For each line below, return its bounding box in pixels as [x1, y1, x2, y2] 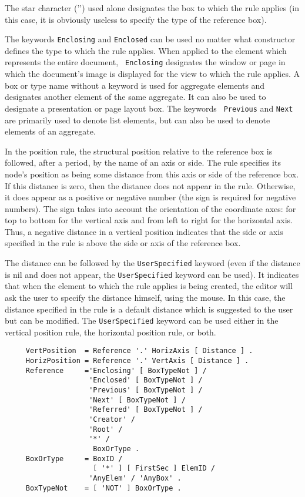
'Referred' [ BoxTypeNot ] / [89, 405, 203, 414]
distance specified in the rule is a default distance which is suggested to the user [5, 303, 293, 315]
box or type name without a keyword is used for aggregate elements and [5, 79, 265, 91]
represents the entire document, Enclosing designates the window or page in [5, 56, 286, 68]
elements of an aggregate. [5, 125, 96, 137]
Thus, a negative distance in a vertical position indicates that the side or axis [5, 225, 283, 237]
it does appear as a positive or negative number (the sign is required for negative [5, 191, 296, 203]
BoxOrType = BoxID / [25, 454, 123, 463]
